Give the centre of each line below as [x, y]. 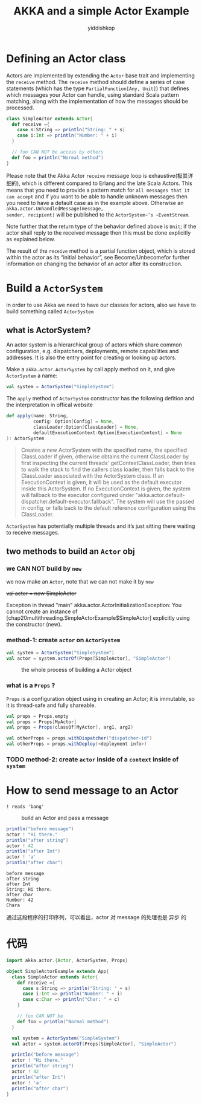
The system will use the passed [155, 501]
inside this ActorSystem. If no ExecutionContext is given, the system [106, 489]
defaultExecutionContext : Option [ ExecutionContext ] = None [107, 433]
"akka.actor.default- [160, 495]
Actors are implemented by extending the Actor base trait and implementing [100, 75]
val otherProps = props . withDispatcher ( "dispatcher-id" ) [79, 738]
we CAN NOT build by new [44, 568]
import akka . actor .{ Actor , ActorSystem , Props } [67, 961]
